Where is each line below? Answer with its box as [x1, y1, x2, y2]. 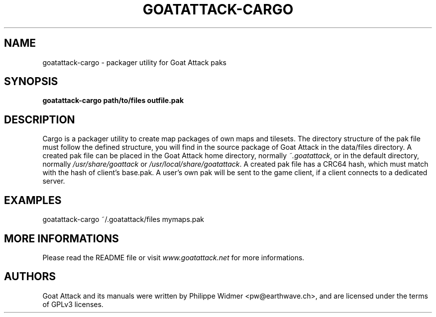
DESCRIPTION [4, 113, 75, 126]
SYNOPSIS [4, 75, 58, 88]
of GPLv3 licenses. [42, 300, 104, 309]
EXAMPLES [4, 194, 62, 207]
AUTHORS [4, 270, 56, 283]
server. [42, 177, 65, 186]
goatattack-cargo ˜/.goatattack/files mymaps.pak [42, 215, 205, 224]
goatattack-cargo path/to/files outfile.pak [42, 96, 184, 105]
